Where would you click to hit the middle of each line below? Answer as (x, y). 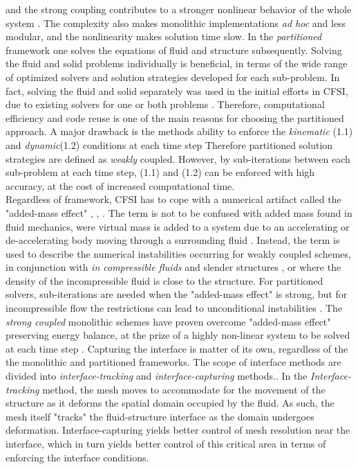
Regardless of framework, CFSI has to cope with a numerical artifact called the (173, 199)
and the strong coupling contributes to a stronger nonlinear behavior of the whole (179, 9)
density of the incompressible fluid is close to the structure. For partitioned (164, 280)
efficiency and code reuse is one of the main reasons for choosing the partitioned (175, 117)
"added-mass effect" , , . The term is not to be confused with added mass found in (179, 212)
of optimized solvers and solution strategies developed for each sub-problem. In (173, 77)
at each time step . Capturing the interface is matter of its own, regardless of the (177, 348)
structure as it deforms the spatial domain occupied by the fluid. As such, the (170, 403)
